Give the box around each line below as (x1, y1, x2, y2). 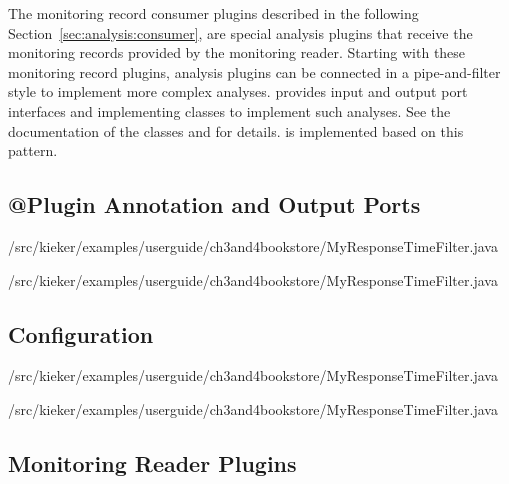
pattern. (8, 140, 58, 161)
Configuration (8, 318, 154, 349)
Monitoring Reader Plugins (8, 447, 297, 478)
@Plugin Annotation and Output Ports (8, 189, 421, 220)
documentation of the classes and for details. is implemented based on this (8, 120, 464, 141)
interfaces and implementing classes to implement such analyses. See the (8, 100, 451, 121)
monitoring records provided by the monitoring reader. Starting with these (8, 42, 466, 63)
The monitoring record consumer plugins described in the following (8, 3, 419, 23)
